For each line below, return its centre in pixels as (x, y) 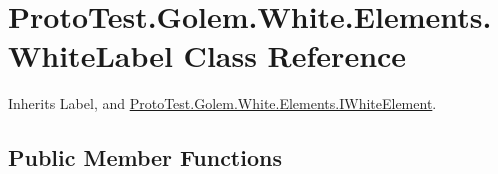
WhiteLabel (90, 55)
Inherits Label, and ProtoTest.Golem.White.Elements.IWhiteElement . (222, 103)
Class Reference (295, 55)
